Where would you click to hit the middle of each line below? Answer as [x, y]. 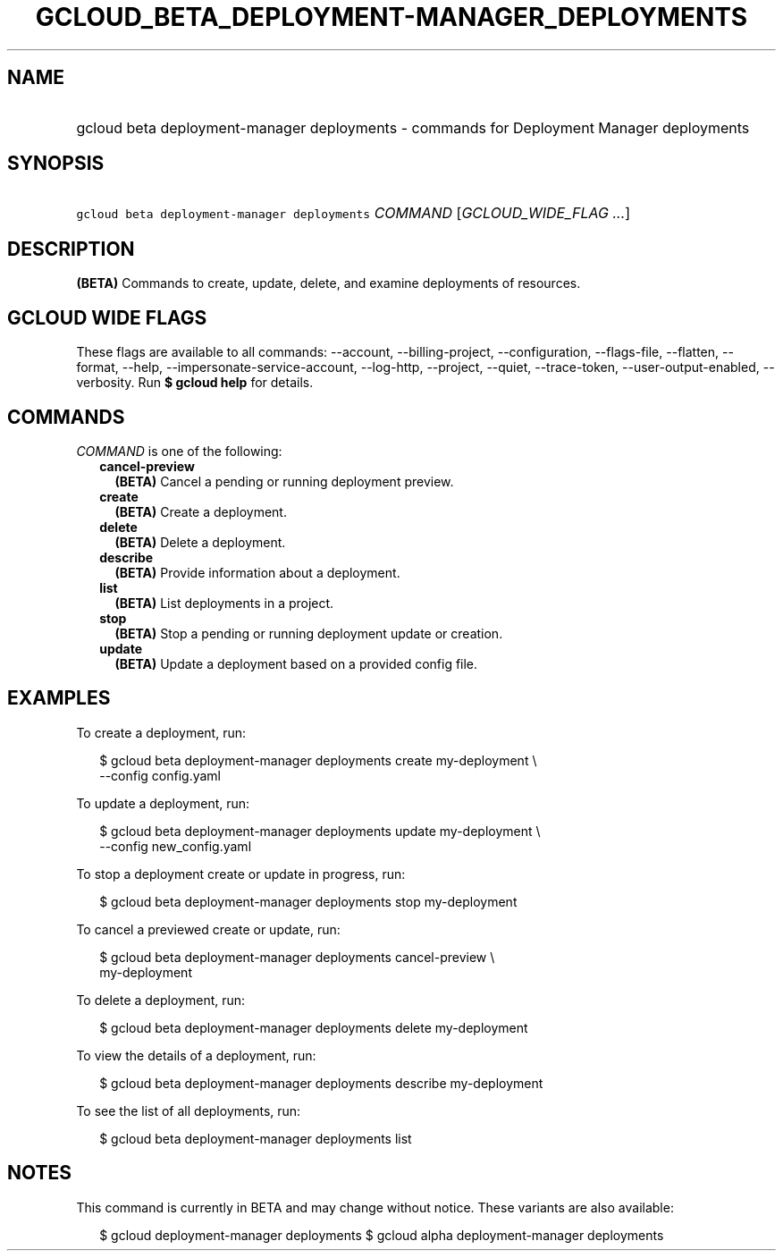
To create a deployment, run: [161, 732]
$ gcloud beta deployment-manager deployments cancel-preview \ [297, 957]
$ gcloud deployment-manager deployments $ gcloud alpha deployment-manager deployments [382, 1235]
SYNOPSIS [56, 164]
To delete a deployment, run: [161, 1000]
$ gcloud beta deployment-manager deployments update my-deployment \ [320, 831]
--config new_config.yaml [176, 846]
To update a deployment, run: [163, 803]
